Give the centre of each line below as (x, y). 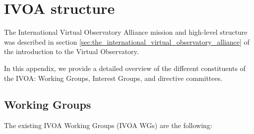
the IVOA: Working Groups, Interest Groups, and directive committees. (113, 78)
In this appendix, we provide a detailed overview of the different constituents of (125, 68)
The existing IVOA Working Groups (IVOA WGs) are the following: (108, 125)
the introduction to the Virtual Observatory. (71, 51)
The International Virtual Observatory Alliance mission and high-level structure (126, 32)
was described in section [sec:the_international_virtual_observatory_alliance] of (127, 41)
